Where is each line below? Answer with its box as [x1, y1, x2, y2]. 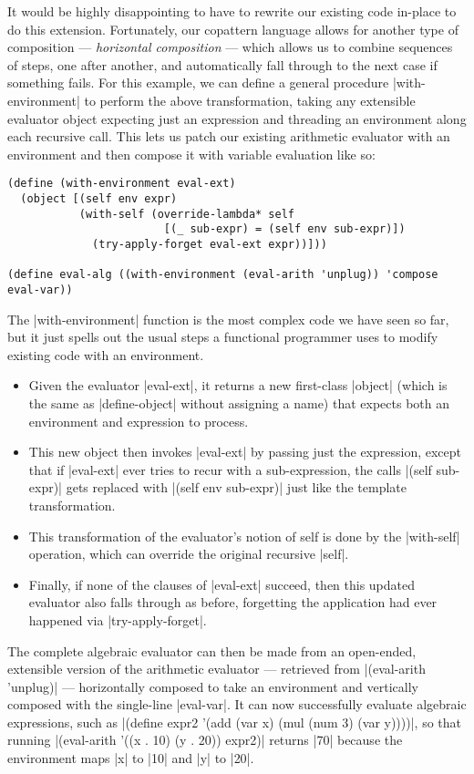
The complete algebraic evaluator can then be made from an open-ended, [7, 641, 417, 660]
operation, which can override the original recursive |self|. [28, 544, 349, 563]
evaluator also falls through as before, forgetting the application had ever [28, 593, 438, 612]
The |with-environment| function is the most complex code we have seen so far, [7, 309, 449, 328]
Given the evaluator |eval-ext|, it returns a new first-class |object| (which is [28, 376, 448, 395]
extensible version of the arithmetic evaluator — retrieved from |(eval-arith [7, 659, 426, 678]
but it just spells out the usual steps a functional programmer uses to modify [7, 327, 438, 346]
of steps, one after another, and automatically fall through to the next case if [7, 55, 438, 74]
